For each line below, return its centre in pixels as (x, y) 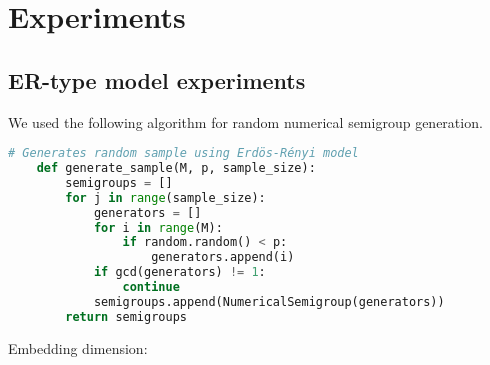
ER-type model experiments (157, 79)
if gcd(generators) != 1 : (179, 272)
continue (151, 287)
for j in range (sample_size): (165, 197)
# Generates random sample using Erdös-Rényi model (183, 153)
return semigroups (126, 316)
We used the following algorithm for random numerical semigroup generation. (245, 121)
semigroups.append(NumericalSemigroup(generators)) (269, 301)
